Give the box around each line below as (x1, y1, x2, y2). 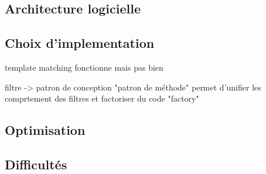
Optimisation (5, 121, 86, 139)
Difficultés (5, 155, 67, 173)
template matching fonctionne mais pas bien (5, 61, 163, 73)
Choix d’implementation (5, 34, 155, 52)
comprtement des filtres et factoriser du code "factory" (5, 92, 199, 105)
